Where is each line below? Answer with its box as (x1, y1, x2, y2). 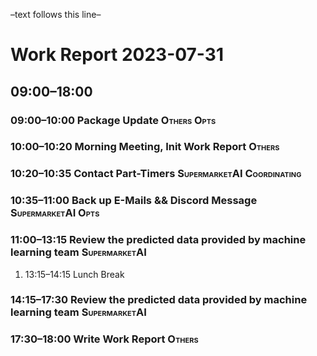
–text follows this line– (10, 9, 102, 20)
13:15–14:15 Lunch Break (24, 268, 125, 280)
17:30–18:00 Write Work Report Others (10, 332, 199, 346)
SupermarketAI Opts (10, 206, 100, 220)
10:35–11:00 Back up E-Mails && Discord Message (10, 194, 258, 208)
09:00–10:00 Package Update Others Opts (10, 113, 217, 127)
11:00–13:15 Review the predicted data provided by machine (10, 233, 307, 247)
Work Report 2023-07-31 (10, 44, 224, 66)
